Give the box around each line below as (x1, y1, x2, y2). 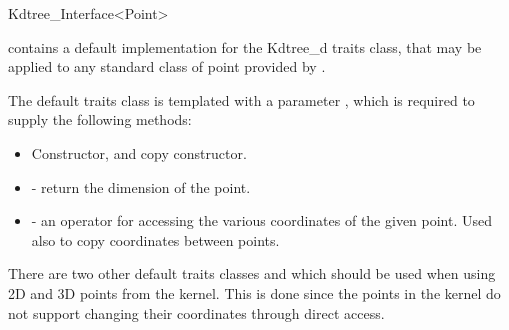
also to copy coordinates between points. (31, 229, 280, 250)
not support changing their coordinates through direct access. (8, 302, 385, 323)
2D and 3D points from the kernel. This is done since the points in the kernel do (8, 282, 501, 303)
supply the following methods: (8, 109, 192, 130)
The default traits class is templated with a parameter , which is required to (8, 89, 475, 110)
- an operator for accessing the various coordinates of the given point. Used (31, 210, 493, 231)
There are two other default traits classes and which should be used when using (8, 263, 496, 284)
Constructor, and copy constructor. (31, 142, 247, 163)
